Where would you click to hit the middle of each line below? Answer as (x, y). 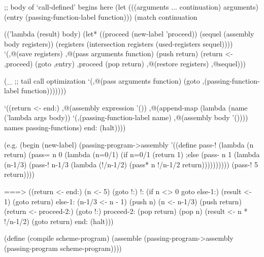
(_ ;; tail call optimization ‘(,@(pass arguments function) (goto (102, 80)
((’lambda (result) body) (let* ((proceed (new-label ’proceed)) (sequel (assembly (129, 34)
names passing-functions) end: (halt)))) (65, 127)
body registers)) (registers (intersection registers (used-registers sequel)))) (119, 43)
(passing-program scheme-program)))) (63, 248)
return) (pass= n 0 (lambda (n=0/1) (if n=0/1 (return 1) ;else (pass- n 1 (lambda (132, 154)
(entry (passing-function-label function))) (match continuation (101, 16)
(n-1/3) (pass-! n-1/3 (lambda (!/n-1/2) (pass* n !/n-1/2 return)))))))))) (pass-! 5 (131, 164)
